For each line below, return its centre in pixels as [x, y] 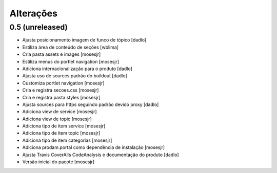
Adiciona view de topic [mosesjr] [57, 119]
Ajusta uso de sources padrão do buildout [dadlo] [75, 76]
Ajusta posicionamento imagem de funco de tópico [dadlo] [84, 40]
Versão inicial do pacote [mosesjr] [58, 162]
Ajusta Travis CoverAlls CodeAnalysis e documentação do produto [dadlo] [101, 155]
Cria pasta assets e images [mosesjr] [62, 54]
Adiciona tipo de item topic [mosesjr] [61, 133]
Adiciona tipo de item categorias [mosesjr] [67, 140]
